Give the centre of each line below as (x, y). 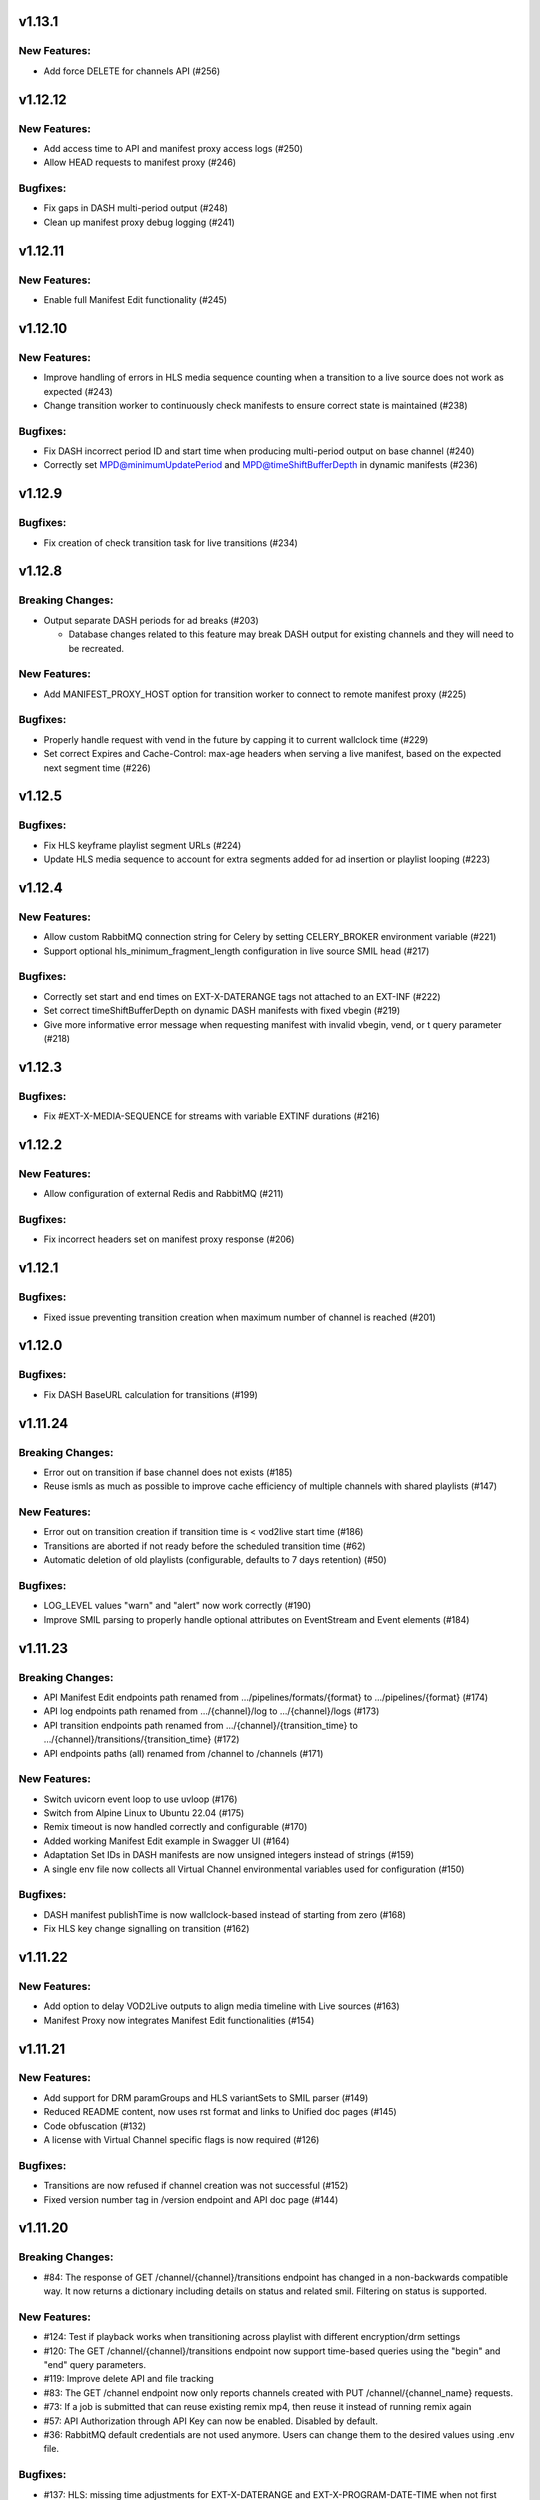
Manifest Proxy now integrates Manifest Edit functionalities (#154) (179, 2020)
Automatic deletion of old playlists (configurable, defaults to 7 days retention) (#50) (215, 1560)
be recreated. (96, 648)
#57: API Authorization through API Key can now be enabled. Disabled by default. (211, 2421)
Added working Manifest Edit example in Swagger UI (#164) (166, 1841)
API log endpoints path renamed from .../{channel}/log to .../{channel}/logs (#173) (211, 1711)
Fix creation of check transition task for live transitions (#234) (171, 542)
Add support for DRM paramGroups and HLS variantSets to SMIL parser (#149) (206, 2097)
